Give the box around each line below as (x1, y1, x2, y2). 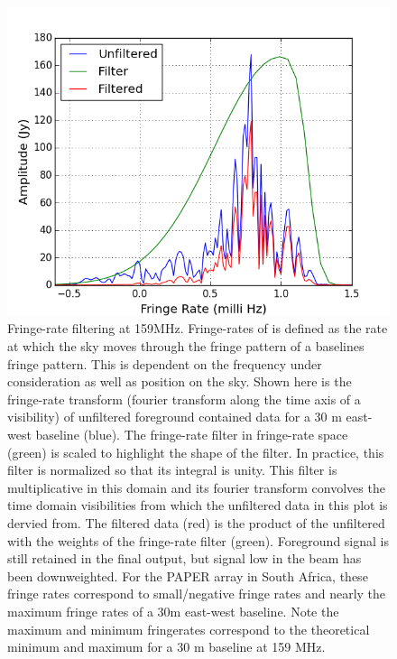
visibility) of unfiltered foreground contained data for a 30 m (7, 407, 342, 426)
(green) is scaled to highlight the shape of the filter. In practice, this (7, 442, 384, 461)
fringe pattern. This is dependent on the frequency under (7, 354, 322, 373)
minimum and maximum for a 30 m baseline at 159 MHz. (7, 637, 326, 656)
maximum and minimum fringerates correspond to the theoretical (7, 619, 370, 638)
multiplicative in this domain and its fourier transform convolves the (7, 478, 385, 497)
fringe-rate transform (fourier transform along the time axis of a (7, 389, 361, 408)
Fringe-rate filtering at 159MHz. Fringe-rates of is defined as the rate (7, 319, 388, 338)
